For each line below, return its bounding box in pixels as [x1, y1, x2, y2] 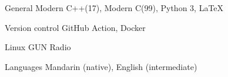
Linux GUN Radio [5, 41, 71, 53]
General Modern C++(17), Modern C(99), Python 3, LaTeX [5, 2, 224, 13]
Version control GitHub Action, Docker [5, 21, 146, 33]
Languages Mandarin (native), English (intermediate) [5, 60, 197, 72]
